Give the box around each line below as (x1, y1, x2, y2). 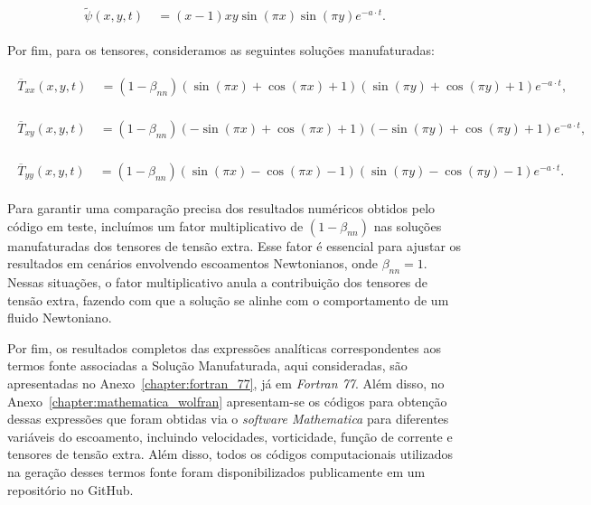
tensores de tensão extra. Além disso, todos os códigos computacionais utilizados (7, 444, 454, 463)
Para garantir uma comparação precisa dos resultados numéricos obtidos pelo (7, 199, 436, 218)
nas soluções (373, 216, 442, 235)
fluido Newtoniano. (7, 308, 112, 327)
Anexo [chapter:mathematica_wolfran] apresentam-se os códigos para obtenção (7, 391, 447, 410)
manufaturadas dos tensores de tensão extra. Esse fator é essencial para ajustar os (7, 236, 462, 255)
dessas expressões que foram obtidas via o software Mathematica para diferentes (7, 409, 449, 428)
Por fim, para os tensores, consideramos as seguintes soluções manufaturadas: (7, 41, 435, 60)
